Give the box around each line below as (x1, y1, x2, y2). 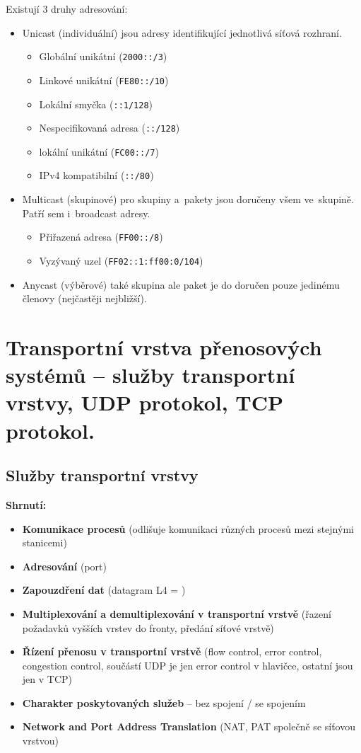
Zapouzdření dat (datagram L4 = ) (22, 582, 186, 597)
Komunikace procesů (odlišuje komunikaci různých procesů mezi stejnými (22, 521, 354, 536)
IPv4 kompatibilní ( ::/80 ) (39, 168, 154, 183)
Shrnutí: (6, 497, 47, 512)
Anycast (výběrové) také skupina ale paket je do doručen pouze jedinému (22, 277, 340, 292)
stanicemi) (22, 535, 67, 550)
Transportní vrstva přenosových (6, 333, 322, 361)
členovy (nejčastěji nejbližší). (22, 291, 147, 306)
